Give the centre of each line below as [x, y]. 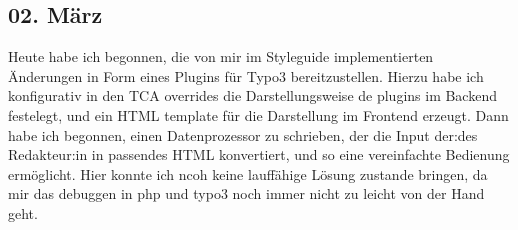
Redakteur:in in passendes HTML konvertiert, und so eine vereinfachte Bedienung [259, 154]
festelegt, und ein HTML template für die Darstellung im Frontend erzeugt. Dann [258, 114]
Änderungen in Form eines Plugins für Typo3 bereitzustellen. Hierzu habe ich [246, 75]
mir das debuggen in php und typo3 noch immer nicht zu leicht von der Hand [246, 193]
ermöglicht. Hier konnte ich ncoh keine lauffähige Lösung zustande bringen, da [248, 173]
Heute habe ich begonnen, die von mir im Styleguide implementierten [221, 56]
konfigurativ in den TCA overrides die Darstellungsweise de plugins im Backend [252, 95]
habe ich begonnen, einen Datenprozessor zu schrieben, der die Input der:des [243, 134]
